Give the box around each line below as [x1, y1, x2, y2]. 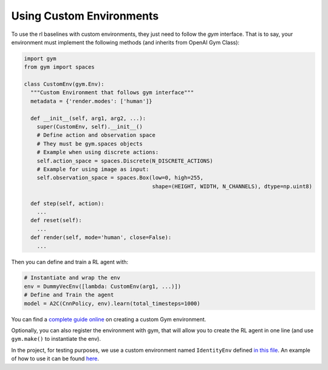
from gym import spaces [24, 64, 95, 71]
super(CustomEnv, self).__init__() [36, 124, 143, 130]
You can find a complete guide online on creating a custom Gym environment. [11, 315, 207, 323]
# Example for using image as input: [36, 166, 149, 173]
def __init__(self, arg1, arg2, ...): [30, 114, 146, 122]
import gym [24, 55, 56, 62]
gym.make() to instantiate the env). [11, 335, 101, 343]
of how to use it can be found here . [11, 355, 100, 362]
